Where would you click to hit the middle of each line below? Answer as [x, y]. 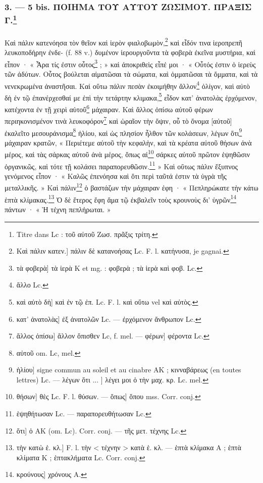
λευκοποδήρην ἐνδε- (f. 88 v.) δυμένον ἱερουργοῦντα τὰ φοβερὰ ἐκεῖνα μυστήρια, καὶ [130, 52]
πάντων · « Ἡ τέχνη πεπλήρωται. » [58, 209]
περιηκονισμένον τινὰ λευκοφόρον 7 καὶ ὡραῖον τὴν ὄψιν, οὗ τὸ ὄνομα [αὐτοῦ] [118, 120]
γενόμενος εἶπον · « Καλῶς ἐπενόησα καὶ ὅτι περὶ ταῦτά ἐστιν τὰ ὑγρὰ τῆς [116, 176]
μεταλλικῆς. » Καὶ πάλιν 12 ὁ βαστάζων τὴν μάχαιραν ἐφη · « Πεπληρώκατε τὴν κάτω [131, 187]
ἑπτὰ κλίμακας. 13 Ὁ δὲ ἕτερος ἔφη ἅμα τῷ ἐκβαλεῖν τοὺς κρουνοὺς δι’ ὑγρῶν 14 [121, 199]
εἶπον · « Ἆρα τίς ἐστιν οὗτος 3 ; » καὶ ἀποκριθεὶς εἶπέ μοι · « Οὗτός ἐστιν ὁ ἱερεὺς [130, 63]
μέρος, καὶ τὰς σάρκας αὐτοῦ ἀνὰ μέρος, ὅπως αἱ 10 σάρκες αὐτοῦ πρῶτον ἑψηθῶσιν [127, 153]
